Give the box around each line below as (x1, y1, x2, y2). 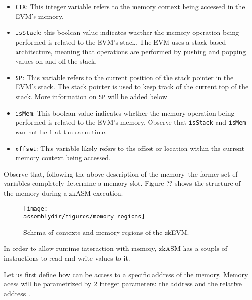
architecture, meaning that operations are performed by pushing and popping (15, 46, 246, 56)
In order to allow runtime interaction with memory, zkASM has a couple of (4, 243, 227, 253)
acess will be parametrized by (4, 279, 92, 289)
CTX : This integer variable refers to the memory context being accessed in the (15, 1, 245, 11)
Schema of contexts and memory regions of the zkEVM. (23, 227, 189, 237)
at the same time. (55, 126, 107, 136)
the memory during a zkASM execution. (4, 187, 123, 198)
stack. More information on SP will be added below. (15, 91, 169, 101)
